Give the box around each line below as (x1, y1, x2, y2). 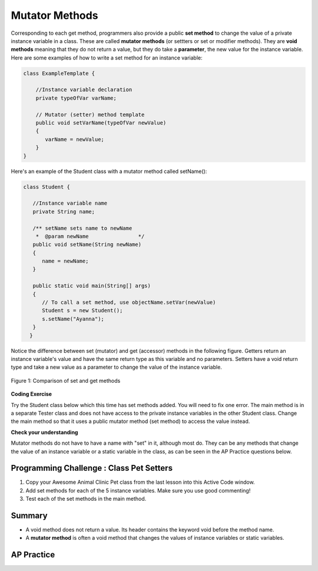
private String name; (32, 208, 95, 215)
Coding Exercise (11, 390, 52, 398)
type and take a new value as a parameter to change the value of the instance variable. (11, 363, 222, 371)
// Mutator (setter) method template (35, 111, 145, 118)
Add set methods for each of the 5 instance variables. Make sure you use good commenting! (25, 487, 251, 494)
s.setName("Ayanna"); (42, 316, 104, 322)
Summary (11, 511, 48, 520)
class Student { (23, 183, 71, 190)
